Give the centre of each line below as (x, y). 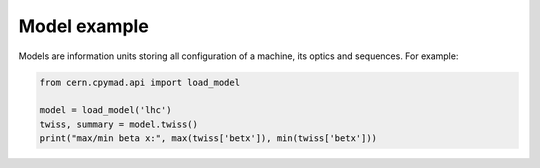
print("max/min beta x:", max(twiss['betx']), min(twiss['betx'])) (208, 138)
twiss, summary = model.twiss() (119, 124)
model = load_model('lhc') (105, 110)
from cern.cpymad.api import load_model (139, 82)
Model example (83, 26)
